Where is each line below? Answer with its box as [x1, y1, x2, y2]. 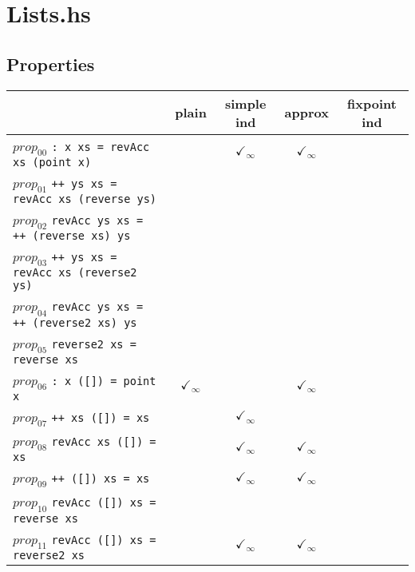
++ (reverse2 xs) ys [13, 316, 137, 329]
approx [284, 103, 329, 122]
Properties [6, 51, 95, 76]
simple [224, 93, 267, 113]
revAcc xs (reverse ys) [13, 192, 157, 205]
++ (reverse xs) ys [13, 229, 131, 243]
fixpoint [347, 93, 397, 113]
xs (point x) [13, 155, 92, 169]
